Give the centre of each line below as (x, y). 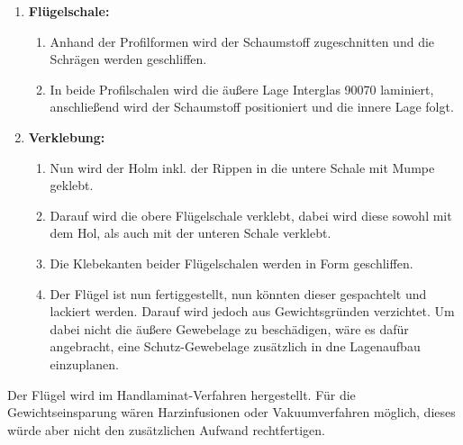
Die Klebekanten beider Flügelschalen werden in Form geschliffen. (231, 263)
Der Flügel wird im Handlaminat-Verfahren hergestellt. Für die (182, 394)
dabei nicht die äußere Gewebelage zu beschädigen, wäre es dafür (229, 328)
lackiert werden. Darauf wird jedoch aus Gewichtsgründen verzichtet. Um (252, 311)
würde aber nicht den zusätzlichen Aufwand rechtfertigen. (166, 429)
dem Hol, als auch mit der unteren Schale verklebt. (191, 233)
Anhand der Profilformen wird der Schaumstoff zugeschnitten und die (242, 41)
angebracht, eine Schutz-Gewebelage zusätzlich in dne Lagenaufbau (235, 346)
